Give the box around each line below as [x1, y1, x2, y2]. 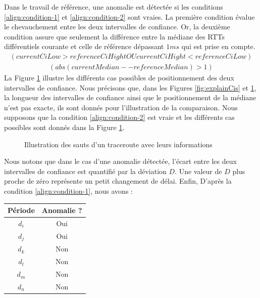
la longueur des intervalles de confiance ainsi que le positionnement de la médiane [4, 92, 256, 103]
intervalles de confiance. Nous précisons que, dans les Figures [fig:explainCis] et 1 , [4, 82, 256, 93]
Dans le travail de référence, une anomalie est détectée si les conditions [4, 2, 223, 12]
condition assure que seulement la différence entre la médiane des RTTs [4, 31, 225, 41]
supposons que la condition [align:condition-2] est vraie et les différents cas [4, 112, 235, 122]
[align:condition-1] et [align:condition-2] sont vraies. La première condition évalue [4, 11, 255, 22]
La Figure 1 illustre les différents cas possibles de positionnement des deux [4, 72, 234, 83]
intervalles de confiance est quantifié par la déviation [4, 165, 167, 176]
